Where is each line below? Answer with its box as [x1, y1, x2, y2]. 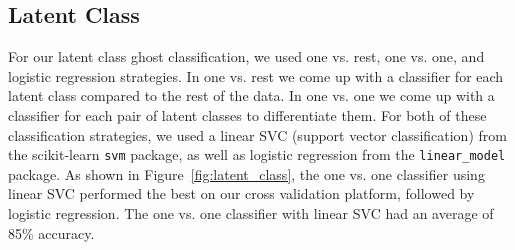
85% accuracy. [8, 222, 95, 243]
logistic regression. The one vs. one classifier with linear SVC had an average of [8, 203, 494, 224]
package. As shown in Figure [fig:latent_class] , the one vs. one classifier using [8, 163, 485, 184]
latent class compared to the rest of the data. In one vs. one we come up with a [8, 85, 495, 106]
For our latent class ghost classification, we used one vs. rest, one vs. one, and [8, 46, 485, 67]
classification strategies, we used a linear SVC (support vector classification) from [8, 124, 507, 145]
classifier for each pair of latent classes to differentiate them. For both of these [8, 104, 487, 125]
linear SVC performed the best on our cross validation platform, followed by [8, 183, 475, 204]
